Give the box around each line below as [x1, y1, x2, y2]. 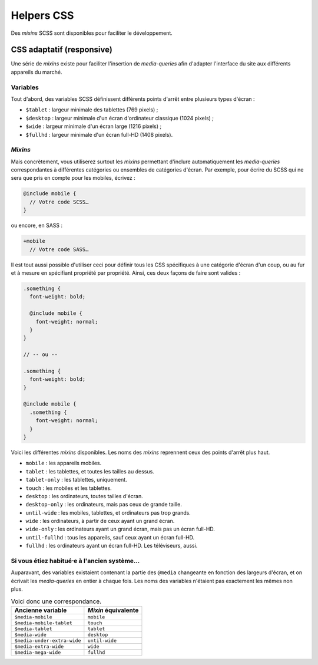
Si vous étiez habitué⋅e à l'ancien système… [11, 557, 140, 565]
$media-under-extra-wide [14, 637, 81, 644]
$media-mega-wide [14, 649, 61, 656]
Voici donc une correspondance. [11, 597, 102, 605]
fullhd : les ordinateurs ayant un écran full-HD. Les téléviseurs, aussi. [25, 542, 198, 549]
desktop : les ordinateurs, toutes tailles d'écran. [25, 492, 144, 499]
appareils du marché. [11, 68, 62, 75]
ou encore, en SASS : [11, 222, 63, 229]
